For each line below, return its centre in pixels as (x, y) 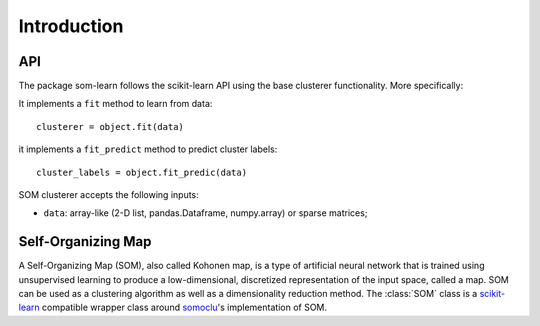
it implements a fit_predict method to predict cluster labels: (148, 149)
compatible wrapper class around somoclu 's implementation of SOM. (184, 307)
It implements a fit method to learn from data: (115, 104)
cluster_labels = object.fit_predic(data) (142, 172)
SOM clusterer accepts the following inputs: (108, 195)
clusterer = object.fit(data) (110, 126)
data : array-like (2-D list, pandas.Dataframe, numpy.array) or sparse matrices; (205, 213)
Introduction (71, 26)
